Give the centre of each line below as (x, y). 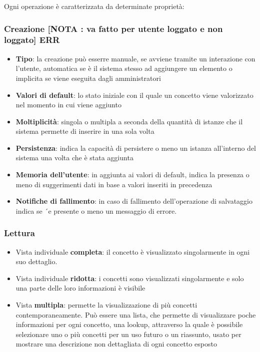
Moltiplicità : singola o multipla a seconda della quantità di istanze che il (129, 121)
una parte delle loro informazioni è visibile (80, 288)
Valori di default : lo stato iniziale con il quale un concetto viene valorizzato (134, 95)
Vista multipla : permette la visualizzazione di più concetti (106, 305)
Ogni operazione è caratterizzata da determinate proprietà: (94, 6)
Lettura (19, 233)
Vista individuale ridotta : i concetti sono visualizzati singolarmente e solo (130, 278)
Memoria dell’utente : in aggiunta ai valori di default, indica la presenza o (132, 175)
